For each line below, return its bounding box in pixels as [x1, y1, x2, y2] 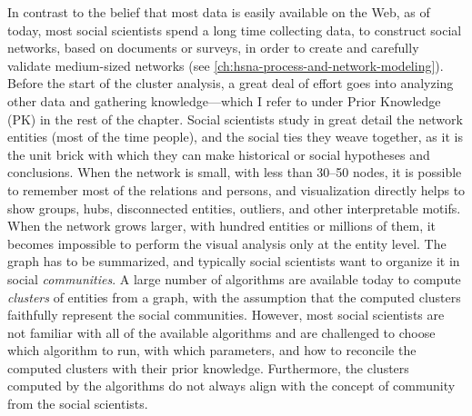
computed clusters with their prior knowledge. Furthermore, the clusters [7, 358, 409, 377]
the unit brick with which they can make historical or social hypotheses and [7, 144, 430, 163]
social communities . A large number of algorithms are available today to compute [7, 269, 461, 288]
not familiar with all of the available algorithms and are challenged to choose [7, 322, 436, 342]
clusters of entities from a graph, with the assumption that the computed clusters [7, 287, 461, 306]
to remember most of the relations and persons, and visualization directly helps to [7, 180, 466, 199]
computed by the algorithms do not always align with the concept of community [7, 376, 456, 395]
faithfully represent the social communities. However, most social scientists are [7, 305, 445, 324]
